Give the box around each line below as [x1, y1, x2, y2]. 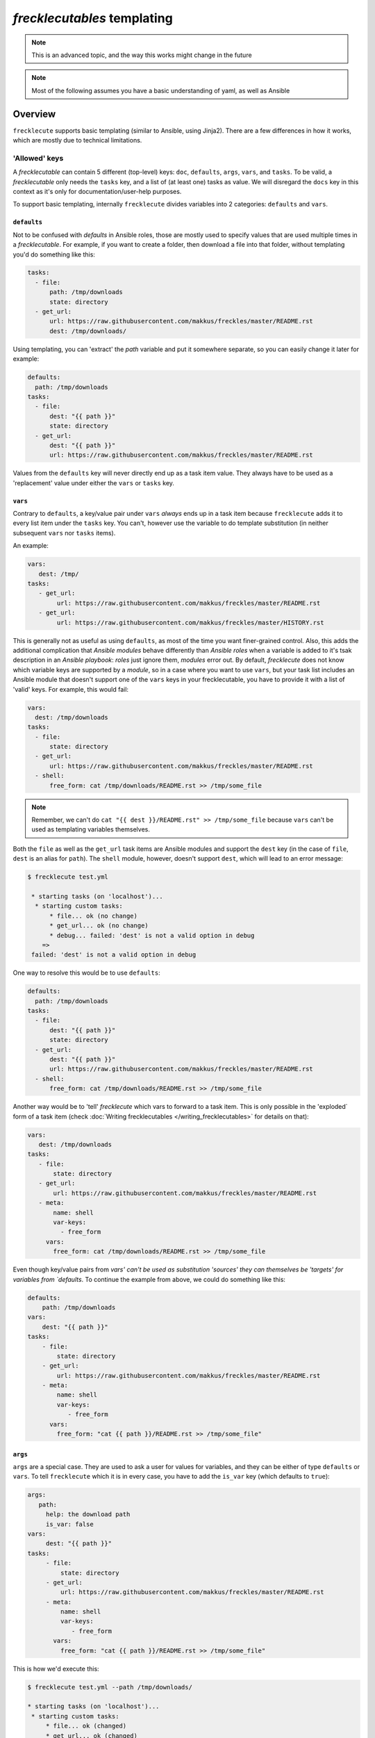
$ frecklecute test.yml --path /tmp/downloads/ [27, 1683, 192, 1691]
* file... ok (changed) [45, 1722, 127, 1730]
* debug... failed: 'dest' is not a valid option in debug [49, 932, 255, 939]
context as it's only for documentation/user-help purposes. [12, 187, 182, 195]
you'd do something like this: [12, 250, 95, 259]
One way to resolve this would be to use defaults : [12, 968, 160, 977]
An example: [12, 542, 49, 550]
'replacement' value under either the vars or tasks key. [12, 478, 175, 487]
